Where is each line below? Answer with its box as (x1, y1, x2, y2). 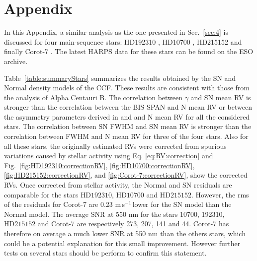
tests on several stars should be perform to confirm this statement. (4, 248, 207, 258)
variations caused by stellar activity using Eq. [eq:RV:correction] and (4, 150, 213, 161)
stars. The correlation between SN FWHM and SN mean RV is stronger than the (4, 121, 252, 131)
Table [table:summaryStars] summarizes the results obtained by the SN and (4, 72, 236, 83)
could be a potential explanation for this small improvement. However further (4, 238, 241, 248)
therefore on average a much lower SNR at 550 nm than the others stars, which (4, 228, 246, 238)
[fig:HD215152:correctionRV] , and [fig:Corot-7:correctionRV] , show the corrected (4, 170, 248, 180)
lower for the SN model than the (132, 199, 232, 209)
